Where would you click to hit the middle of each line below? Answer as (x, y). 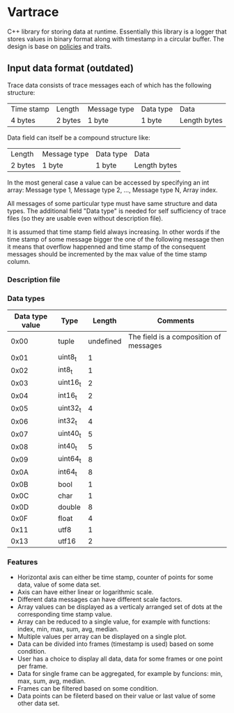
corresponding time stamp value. (65, 615)
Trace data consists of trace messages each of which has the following (109, 85)
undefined (105, 341)
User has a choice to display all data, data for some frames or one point (120, 659)
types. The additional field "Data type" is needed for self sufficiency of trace (117, 211)
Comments (176, 321)
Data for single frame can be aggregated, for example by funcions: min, (120, 674)
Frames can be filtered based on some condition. (88, 689)
